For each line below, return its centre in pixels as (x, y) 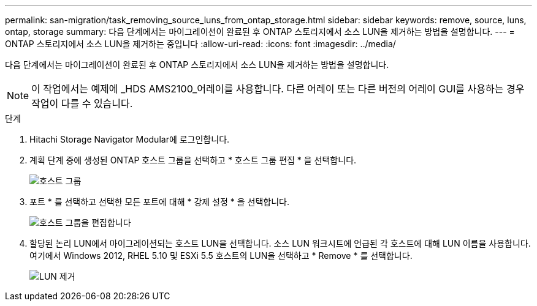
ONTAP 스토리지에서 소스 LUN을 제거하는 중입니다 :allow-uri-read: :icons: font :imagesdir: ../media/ (200, 44)
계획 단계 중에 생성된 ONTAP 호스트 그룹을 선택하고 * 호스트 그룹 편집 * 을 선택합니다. (193, 160)
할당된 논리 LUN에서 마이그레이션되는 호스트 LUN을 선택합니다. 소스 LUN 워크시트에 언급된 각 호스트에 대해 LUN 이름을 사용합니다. (280, 243)
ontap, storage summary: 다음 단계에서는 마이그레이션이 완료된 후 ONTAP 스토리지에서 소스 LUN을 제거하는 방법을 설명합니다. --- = (260, 32)
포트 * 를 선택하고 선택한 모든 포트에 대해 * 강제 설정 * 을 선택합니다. (160, 202)
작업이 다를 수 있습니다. (82, 103)
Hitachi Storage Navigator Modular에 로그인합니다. (130, 139)
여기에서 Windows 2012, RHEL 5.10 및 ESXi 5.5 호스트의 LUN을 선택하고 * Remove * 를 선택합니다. (221, 256)
